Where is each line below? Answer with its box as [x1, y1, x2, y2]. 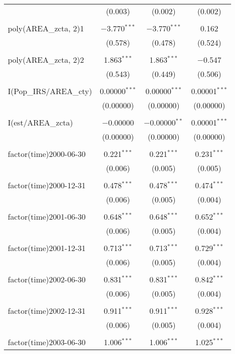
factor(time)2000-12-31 [8, 179, 86, 191]
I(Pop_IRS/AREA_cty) [8, 85, 93, 97]
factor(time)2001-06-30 [8, 211, 86, 222]
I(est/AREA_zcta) [8, 117, 73, 128]
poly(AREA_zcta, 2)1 [8, 23, 84, 34]
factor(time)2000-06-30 [8, 148, 86, 159]
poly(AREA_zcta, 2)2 [8, 54, 84, 65]
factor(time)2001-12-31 [8, 242, 86, 253]
